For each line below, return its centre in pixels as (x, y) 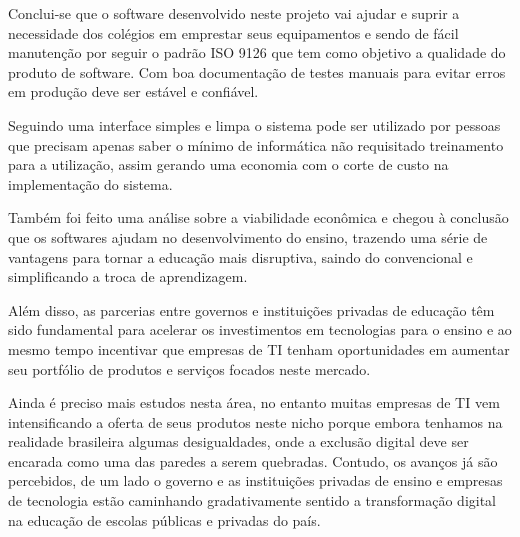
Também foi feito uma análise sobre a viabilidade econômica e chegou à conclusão (258, 217)
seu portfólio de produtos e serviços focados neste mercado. (189, 368)
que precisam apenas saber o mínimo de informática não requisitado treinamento (256, 144)
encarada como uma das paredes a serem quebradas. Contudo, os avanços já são (253, 460)
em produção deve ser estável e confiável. (133, 91)
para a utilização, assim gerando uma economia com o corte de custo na (228, 164)
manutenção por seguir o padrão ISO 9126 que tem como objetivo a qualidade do (257, 52)
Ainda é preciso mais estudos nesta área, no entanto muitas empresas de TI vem (254, 402)
